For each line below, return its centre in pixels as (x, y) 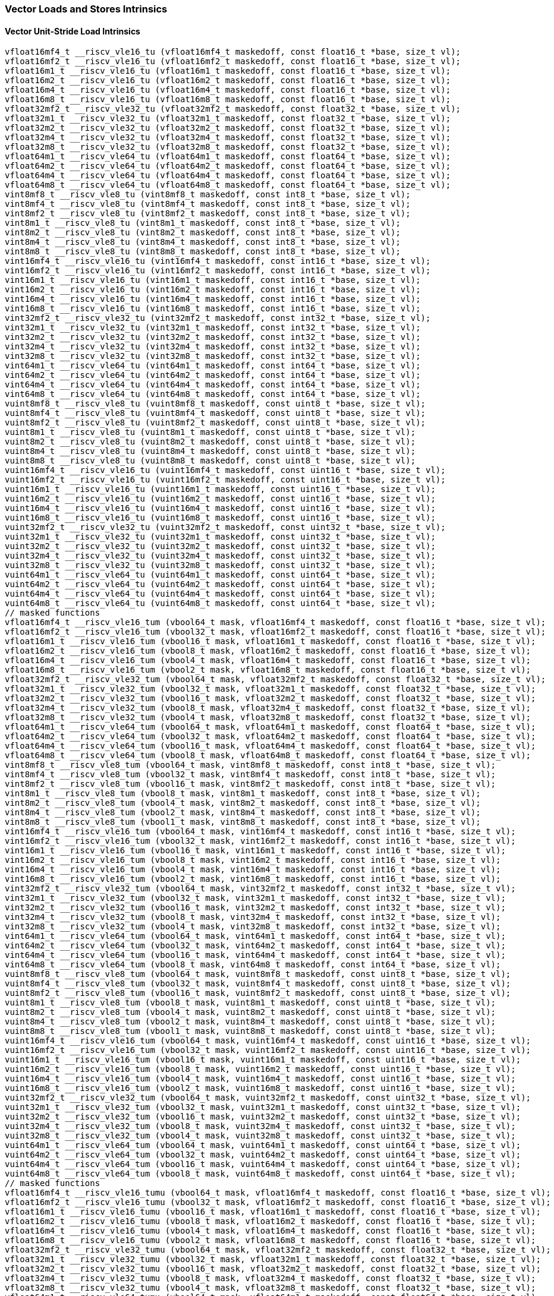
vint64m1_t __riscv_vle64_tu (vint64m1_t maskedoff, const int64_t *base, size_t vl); (213, 366)
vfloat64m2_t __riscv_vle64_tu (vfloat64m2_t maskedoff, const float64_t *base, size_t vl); (228, 166)
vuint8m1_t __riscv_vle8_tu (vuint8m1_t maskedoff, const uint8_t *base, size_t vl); (210, 432)
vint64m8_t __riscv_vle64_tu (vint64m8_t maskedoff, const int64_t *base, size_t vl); (213, 394)
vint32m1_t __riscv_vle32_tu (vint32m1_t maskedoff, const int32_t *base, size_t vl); (213, 328)
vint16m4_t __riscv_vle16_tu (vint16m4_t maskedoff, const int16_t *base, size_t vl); (213, 299)
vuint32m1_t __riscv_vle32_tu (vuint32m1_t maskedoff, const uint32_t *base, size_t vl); (220, 537)
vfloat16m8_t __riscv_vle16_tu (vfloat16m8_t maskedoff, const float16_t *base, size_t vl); (228, 100)
